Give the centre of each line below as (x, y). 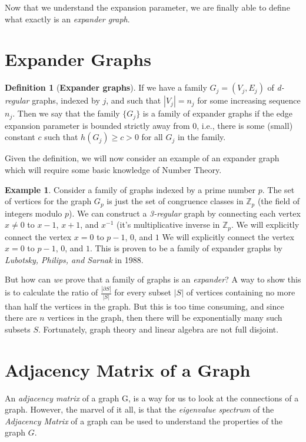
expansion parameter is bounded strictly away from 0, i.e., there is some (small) (149, 125)
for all (152, 137)
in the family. (202, 137)
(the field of (279, 201)
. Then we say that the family (66, 113)
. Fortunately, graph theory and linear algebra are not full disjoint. (159, 329)
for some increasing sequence (249, 100)
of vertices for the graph (48, 201)
